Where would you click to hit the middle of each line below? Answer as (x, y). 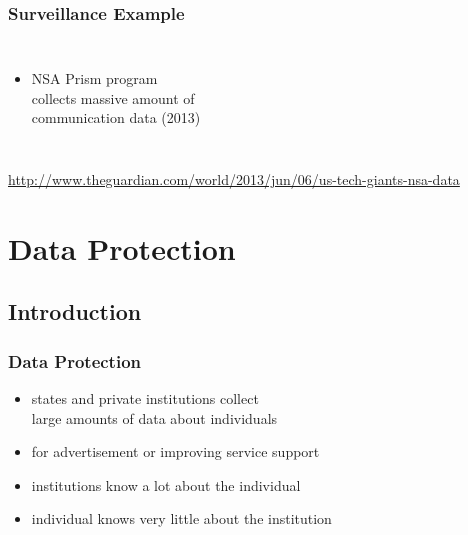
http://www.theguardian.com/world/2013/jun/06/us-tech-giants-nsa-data (234, 179)
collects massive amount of (113, 97)
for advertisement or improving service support (175, 451)
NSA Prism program (94, 78)
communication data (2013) (116, 117)
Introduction (75, 311)
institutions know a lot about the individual (166, 484)
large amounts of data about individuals (154, 417)
